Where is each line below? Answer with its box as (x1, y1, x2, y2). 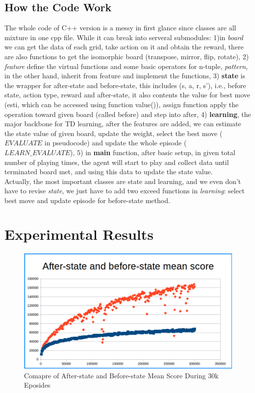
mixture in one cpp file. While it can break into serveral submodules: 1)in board (4, 32, 243, 42)
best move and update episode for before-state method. (4, 195, 170, 205)
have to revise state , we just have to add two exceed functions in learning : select (4, 185, 245, 196)
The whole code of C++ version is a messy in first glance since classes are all (4, 23, 236, 33)
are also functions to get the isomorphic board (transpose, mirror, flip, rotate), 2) (4, 51, 249, 61)
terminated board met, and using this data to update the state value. (4, 166, 213, 177)
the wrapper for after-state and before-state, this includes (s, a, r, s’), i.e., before (4, 80, 246, 90)
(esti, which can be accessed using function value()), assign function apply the (4, 99, 239, 109)
